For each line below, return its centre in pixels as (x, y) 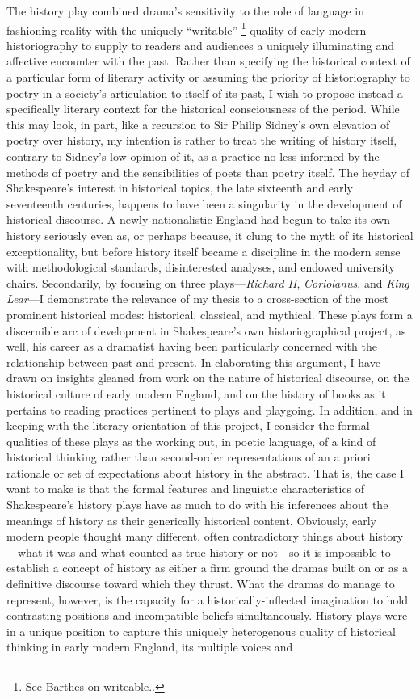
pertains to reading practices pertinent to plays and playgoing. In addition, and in (210, 409)
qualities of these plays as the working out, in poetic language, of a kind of (191, 441)
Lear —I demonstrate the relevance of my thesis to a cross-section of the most (198, 299)
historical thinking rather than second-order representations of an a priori (189, 457)
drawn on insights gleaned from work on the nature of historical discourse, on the (208, 378)
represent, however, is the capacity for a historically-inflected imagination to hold (208, 599)
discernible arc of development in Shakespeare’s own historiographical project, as (206, 330)
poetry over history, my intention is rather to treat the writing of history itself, (202, 140)
